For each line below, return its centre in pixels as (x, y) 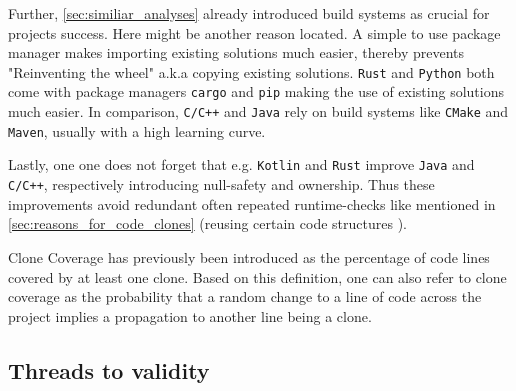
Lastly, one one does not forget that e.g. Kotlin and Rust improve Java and (241, 164)
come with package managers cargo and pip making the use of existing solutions (256, 91)
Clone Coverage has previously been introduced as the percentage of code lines (249, 256)
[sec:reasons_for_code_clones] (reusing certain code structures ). (207, 223)
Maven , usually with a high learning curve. (137, 130)
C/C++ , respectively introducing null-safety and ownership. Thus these (221, 184)
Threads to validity (109, 369)
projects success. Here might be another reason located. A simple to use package (254, 32)
